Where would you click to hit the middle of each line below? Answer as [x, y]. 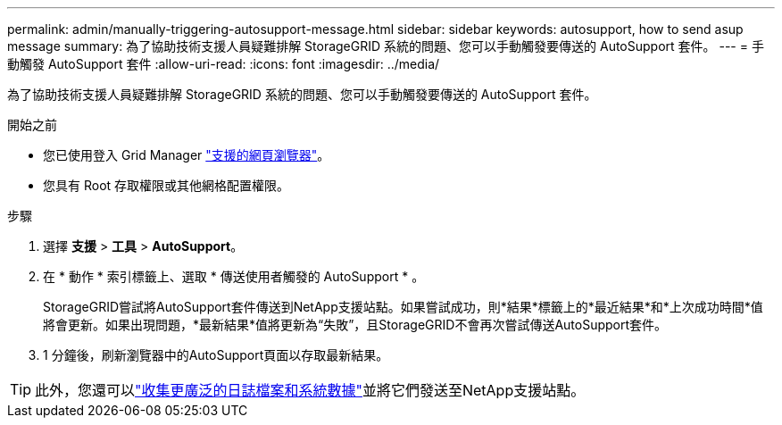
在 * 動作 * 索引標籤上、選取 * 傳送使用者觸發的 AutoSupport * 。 [234, 276]
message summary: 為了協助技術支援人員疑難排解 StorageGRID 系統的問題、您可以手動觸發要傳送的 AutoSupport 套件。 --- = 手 [386, 46]
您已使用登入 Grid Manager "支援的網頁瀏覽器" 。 [187, 155]
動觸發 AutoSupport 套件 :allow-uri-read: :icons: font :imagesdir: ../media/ [224, 64]
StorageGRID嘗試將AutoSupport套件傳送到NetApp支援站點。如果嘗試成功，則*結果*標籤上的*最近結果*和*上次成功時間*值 [403, 307]
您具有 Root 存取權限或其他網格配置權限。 [166, 185]
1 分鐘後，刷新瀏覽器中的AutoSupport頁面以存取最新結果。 [216, 355]
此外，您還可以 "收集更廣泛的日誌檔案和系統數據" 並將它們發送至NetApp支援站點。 [310, 390]
